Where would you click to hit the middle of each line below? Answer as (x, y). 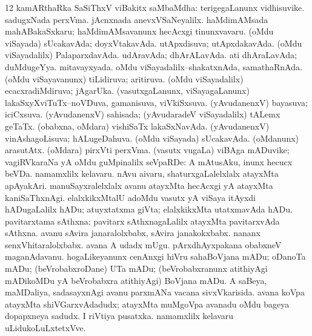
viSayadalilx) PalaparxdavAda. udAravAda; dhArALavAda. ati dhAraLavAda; (151, 55)
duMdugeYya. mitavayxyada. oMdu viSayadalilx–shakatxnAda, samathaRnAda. (154, 66)
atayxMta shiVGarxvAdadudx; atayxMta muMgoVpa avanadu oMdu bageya (147, 304)
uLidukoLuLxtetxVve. (45, 328)
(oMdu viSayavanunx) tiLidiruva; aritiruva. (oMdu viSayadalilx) (124, 78)
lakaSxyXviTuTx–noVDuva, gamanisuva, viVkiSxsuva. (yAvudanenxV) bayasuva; (156, 102)
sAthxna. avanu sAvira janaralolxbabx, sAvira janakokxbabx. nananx (133, 233)
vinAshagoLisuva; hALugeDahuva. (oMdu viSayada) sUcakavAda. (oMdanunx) (152, 138)
